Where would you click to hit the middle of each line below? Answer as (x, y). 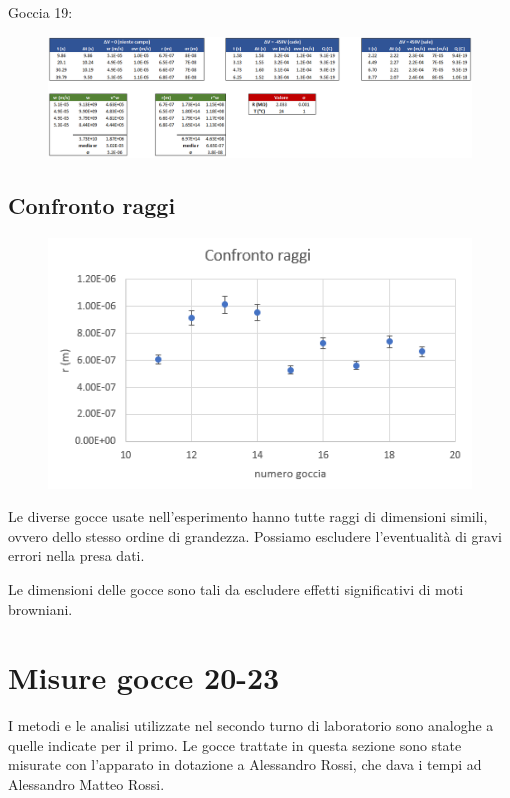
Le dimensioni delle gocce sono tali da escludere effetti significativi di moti (236, 588)
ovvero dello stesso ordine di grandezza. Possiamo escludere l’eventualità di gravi (255, 535)
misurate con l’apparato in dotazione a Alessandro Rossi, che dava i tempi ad (245, 764)
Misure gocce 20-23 (144, 677)
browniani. (40, 608)
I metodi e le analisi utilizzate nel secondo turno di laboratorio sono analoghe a (251, 725)
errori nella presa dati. (76, 555)
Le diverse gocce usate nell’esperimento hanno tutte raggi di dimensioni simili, (248, 516)
